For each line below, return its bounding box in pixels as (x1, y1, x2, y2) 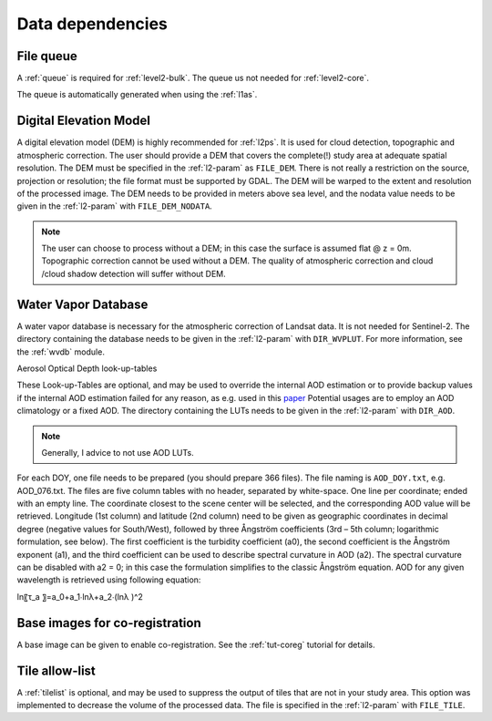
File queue (16, 48, 77, 64)
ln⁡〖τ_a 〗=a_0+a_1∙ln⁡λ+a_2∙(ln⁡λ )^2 (16, 591, 143, 602)
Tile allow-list (16, 663, 96, 678)
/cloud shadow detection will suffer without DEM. (41, 268, 227, 279)
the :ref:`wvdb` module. (16, 346, 105, 357)
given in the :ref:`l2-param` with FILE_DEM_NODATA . (16, 201, 213, 211)
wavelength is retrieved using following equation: (16, 574, 201, 585)
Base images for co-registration (16, 615, 202, 631)
